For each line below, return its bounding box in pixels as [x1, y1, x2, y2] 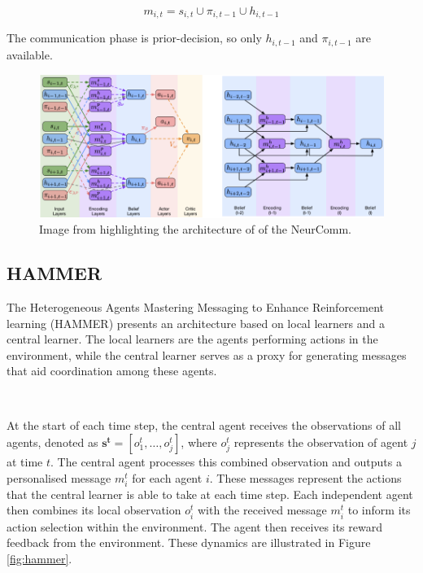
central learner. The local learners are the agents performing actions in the [7, 330, 378, 348]
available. [7, 46, 53, 63]
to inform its [347, 501, 411, 518]
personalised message [7, 469, 111, 486]
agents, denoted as [7, 434, 98, 451]
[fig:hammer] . [7, 549, 72, 566]
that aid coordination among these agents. [7, 362, 217, 379]
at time [7, 453, 43, 470]
